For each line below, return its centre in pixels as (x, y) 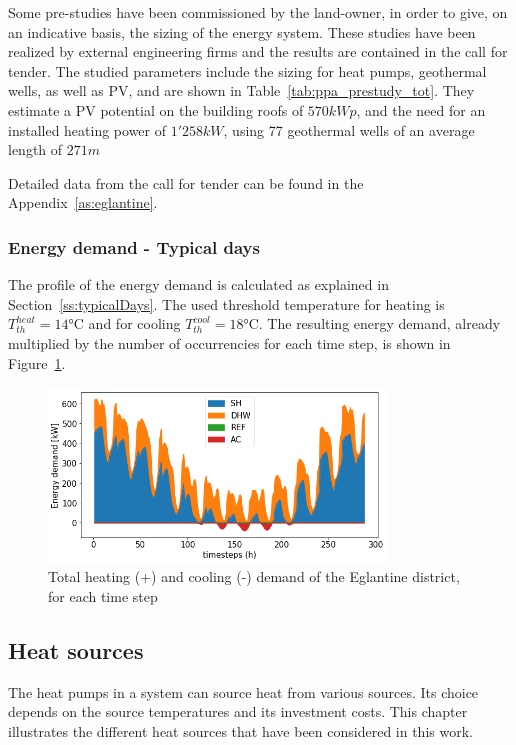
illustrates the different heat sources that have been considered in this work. (240, 731)
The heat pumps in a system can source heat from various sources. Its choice (243, 691)
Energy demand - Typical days (134, 246)
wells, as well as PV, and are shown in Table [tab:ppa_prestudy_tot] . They (241, 90)
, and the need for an (421, 109)
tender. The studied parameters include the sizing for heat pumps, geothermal (247, 70)
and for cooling (134, 323)
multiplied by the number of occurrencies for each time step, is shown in (229, 342)
